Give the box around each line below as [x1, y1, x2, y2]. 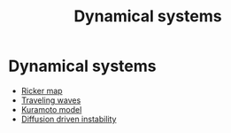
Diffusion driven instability [20, 113, 117, 124]
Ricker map [20, 85, 63, 96]
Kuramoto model [20, 104, 82, 114]
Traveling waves [20, 95, 81, 106]
